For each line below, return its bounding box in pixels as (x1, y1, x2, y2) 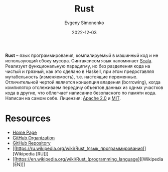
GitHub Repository (12, 140, 51, 146)
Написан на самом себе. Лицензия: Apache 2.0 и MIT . (5, 95, 121, 101)
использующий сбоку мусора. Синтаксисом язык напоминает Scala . (5, 57, 153, 63)
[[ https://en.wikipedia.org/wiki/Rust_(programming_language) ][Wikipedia (12, 156, 163, 162)
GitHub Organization (12, 134, 55, 141)
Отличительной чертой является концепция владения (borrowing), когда (5, 79, 161, 85)
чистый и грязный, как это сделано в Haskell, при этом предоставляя (5, 68, 154, 74)
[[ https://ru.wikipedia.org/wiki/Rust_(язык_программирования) (12, 145, 144, 151)
